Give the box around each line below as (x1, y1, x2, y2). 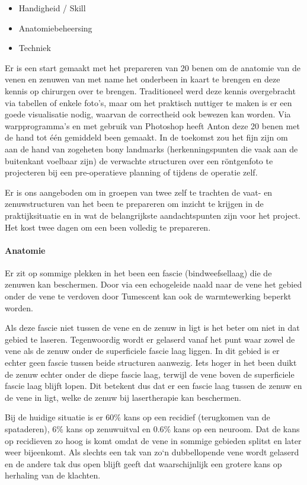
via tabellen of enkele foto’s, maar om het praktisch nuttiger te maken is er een (5, 96, 292, 109)
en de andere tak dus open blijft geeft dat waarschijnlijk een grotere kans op (5, 457, 282, 470)
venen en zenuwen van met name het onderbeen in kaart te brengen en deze (5, 73, 280, 85)
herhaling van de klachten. (5, 469, 101, 481)
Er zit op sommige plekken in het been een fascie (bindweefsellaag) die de (5, 266, 272, 279)
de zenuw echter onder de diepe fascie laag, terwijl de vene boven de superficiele (5, 368, 295, 380)
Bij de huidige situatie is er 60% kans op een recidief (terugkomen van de (5, 411, 270, 423)
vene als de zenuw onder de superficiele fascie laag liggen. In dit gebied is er (5, 344, 280, 357)
